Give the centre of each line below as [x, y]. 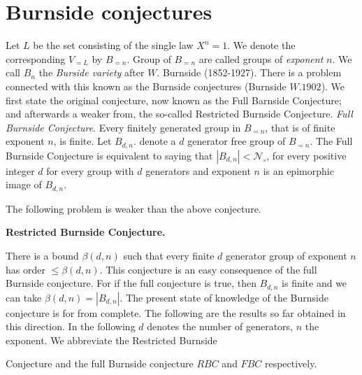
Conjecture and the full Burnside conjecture [100, 363]
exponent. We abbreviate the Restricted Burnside [111, 340]
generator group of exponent [287, 255]
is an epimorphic [298, 170]
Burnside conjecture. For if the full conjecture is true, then [131, 283]
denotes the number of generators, [220, 326]
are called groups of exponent [261, 58]
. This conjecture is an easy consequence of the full [208, 269]
